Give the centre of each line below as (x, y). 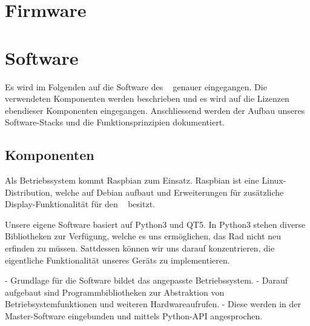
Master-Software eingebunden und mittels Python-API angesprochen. (134, 316)
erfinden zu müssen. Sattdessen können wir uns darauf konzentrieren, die (140, 248)
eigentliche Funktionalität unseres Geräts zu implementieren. (117, 260)
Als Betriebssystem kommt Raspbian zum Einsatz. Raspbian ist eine (132, 180)
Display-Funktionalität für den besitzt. (80, 204)
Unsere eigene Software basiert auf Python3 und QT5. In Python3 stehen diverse (155, 224)
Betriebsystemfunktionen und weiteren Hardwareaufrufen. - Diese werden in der (153, 304)
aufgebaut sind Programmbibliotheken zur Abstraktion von (115, 292)
